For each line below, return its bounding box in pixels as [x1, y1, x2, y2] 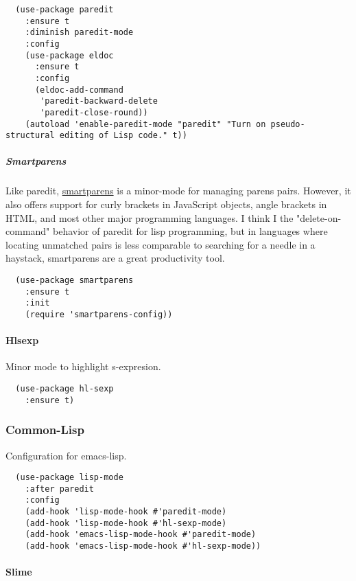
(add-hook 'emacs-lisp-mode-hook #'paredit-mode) [25, 529, 257, 540]
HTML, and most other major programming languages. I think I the [5, 210, 294, 225]
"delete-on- [296, 210, 342, 225]
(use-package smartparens [15, 275, 134, 285]
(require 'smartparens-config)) [25, 309, 173, 319]
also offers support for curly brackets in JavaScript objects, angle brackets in [5, 197, 327, 212]
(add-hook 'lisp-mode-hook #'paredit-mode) [25, 507, 227, 517]
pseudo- [270, 119, 305, 129]
